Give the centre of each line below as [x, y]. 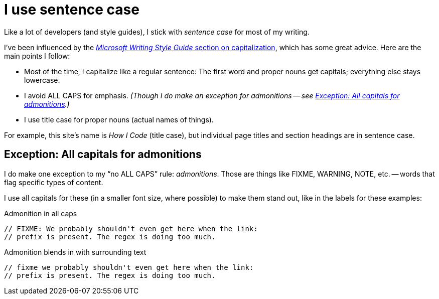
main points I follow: [37, 56]
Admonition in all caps [41, 213]
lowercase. [42, 80]
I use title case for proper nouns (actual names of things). [119, 119]
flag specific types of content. [54, 182]
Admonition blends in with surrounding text [75, 252]
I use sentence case [72, 10]
